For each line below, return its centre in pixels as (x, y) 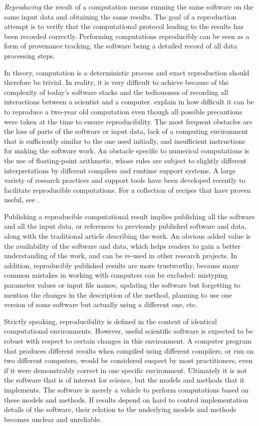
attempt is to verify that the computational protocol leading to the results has (124, 26)
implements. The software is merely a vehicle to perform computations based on (127, 389)
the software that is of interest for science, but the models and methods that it (124, 380)
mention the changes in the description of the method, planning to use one (118, 294)
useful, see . (22, 200)
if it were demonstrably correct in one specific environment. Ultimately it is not (126, 370)
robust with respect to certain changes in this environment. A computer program (128, 341)
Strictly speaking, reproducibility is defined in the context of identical (111, 321)
